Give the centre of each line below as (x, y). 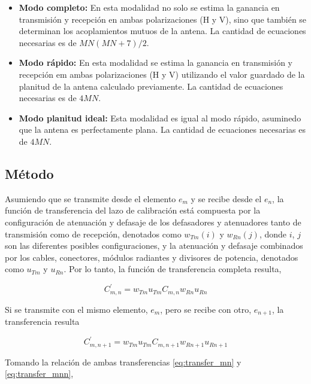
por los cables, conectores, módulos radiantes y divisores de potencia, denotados (152, 257)
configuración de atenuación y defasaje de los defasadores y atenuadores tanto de (153, 222)
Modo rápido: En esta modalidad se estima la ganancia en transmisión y (155, 63)
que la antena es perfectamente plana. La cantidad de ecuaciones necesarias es (162, 129)
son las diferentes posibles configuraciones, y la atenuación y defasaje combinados (154, 246)
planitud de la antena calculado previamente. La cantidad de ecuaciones (151, 86)
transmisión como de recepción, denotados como (93, 234)
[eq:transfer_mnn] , (39, 374)
